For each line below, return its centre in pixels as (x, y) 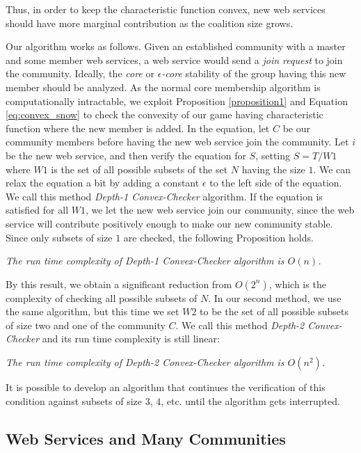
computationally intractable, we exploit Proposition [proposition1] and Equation (177, 101)
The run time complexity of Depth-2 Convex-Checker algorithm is (145, 362)
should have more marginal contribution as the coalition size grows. (150, 23)
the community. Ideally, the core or (80, 73)
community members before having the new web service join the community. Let (177, 142)
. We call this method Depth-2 (240, 325)
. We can (332, 169)
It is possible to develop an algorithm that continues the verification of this (166, 387)
